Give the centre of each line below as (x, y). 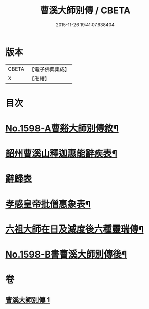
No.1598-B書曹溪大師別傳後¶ (66, 255)
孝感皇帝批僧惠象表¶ (48, 204)
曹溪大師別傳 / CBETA (85, 10)
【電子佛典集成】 (49, 69)
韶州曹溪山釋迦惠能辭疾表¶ (61, 154)
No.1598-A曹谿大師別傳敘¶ (62, 129)
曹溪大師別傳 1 (28, 300)
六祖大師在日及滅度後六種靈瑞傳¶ (74, 229)
